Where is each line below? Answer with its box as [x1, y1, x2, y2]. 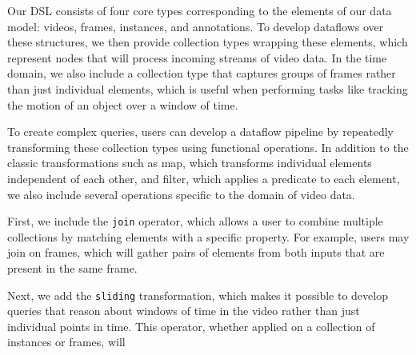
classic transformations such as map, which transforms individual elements [7, 154, 372, 171]
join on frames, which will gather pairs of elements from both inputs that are [7, 244, 385, 261]
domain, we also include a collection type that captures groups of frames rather [7, 65, 396, 82]
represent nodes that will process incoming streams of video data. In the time [7, 49, 387, 66]
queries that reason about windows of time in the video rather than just [7, 302, 360, 319]
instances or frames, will [7, 333, 126, 350]
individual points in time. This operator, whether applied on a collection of [7, 317, 375, 334]
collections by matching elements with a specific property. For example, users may [7, 228, 410, 245]
